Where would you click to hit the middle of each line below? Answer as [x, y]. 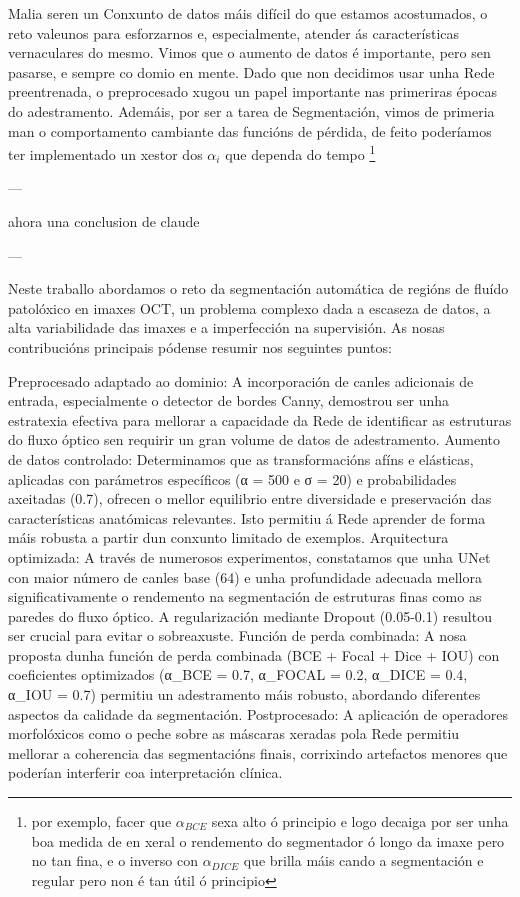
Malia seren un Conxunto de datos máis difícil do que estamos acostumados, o [248, 13]
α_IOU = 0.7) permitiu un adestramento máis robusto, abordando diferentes [244, 694]
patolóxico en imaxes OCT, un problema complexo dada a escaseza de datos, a [249, 307]
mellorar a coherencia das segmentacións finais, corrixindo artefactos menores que [258, 752]
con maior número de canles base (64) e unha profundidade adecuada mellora [245, 576]
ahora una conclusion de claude [104, 221]
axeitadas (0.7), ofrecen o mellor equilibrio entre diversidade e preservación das [250, 498]
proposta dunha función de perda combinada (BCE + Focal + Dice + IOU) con [254, 654]
